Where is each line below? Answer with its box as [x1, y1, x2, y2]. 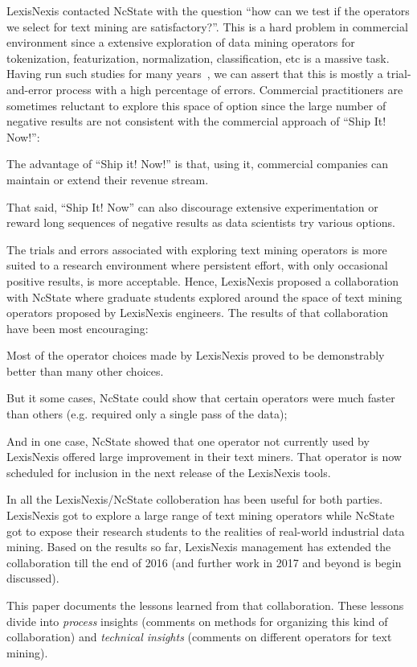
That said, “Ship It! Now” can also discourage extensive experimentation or [6, 198, 378, 215]
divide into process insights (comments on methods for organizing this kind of [6, 612, 388, 629]
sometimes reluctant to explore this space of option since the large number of [6, 97, 386, 113]
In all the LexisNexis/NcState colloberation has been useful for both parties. [6, 491, 383, 508]
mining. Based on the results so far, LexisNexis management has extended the [6, 538, 391, 555]
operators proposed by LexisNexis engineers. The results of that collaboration [6, 304, 389, 321]
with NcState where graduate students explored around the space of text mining [6, 288, 403, 305]
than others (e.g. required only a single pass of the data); [6, 406, 288, 422]
